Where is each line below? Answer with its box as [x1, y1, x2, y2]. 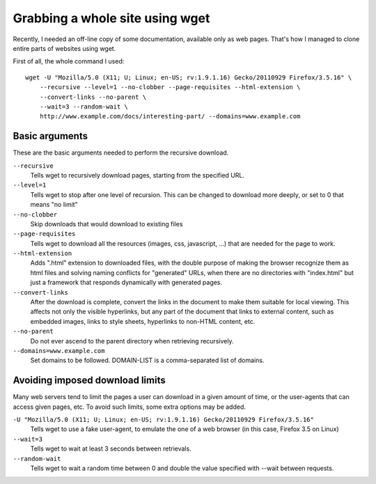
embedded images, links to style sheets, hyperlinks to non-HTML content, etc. [30, 317, 256, 325]
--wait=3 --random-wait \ [39, 102, 129, 111]
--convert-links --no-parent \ [39, 93, 147, 101]
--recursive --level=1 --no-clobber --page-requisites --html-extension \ [39, 84, 301, 91]
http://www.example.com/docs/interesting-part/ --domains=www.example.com [39, 112, 301, 120]
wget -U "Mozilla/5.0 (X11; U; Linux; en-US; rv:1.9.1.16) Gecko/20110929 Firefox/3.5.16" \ [25, 73, 352, 81]
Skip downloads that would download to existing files [30, 219, 183, 228]
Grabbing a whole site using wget [13, 10, 210, 26]
